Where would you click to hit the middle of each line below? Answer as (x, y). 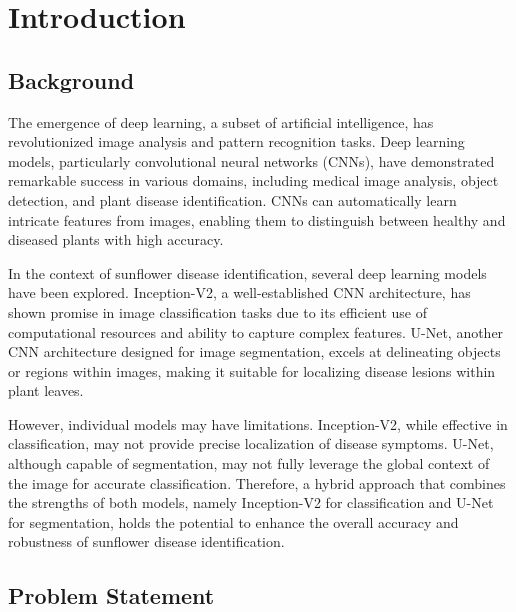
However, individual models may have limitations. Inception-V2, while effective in (258, 423)
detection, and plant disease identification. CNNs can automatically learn (232, 199)
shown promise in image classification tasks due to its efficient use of (218, 311)
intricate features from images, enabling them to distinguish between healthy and (257, 219)
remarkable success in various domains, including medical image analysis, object (253, 180)
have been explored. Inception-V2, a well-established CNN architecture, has (239, 292)
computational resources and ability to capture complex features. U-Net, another (256, 331)
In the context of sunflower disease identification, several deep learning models (247, 272)
